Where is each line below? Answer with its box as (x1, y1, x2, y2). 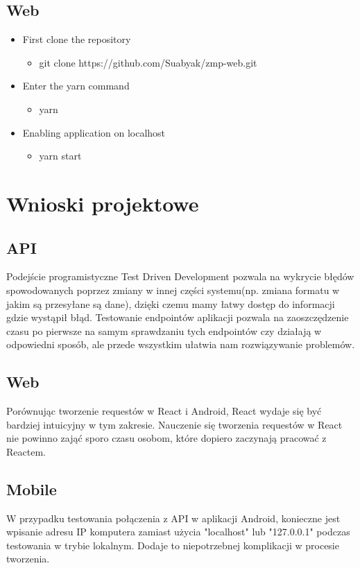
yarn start (39, 148, 82, 163)
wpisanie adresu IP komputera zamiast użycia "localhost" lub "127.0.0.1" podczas (6, 524, 350, 539)
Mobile (6, 478, 57, 499)
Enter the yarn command (22, 78, 130, 93)
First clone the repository (22, 32, 131, 46)
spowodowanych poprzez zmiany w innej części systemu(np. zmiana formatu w (6, 282, 340, 297)
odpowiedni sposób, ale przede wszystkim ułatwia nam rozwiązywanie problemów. (6, 337, 355, 352)
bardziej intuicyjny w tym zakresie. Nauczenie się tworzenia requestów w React (6, 417, 343, 431)
